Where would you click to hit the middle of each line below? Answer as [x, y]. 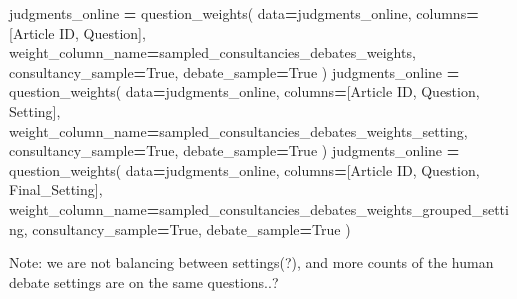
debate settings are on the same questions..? [144, 281]
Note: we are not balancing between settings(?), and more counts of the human [251, 262]
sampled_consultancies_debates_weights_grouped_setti [334, 208]
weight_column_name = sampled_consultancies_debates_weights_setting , [238, 130]
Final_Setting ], [56, 189]
